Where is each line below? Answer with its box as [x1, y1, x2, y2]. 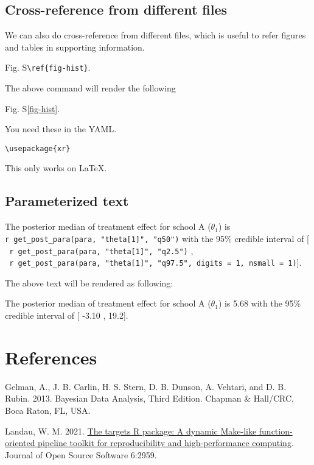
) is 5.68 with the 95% [218, 297, 301, 310]
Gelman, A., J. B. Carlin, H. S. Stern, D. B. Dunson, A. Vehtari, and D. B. [5, 380, 287, 392]
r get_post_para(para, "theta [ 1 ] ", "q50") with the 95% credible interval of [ [5, 232, 309, 244]
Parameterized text [5, 191, 129, 210]
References [5, 344, 97, 369]
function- [259, 424, 293, 437]
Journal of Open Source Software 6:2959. [5, 448, 157, 461]
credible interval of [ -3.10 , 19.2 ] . [5, 309, 128, 322]
